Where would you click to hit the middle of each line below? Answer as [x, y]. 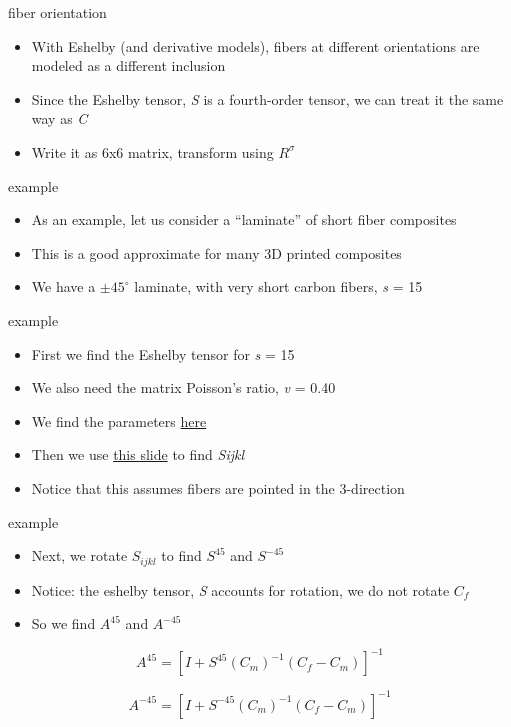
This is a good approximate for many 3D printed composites [216, 252]
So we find [63, 623]
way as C [59, 118]
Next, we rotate [79, 555]
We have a [63, 286]
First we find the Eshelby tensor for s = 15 [163, 353]
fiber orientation [57, 12]
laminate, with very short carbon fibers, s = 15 [278, 286]
